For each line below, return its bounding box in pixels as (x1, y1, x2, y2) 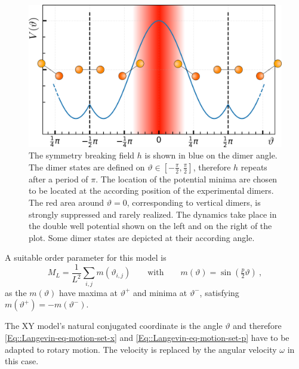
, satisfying (199, 286, 239, 298)
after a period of (29, 172, 88, 185)
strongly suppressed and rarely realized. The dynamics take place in (29, 208, 277, 220)
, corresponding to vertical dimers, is (127, 196, 261, 209)
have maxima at (59, 286, 118, 298)
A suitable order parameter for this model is (5, 251, 167, 264)
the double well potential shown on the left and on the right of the (29, 219, 272, 232)
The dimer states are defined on (29, 160, 145, 173)
